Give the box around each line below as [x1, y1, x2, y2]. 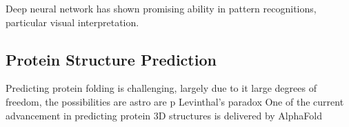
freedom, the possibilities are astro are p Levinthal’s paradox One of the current [6, 94, 344, 108]
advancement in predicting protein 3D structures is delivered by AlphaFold [6, 108, 322, 122]
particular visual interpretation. [6, 14, 139, 29]
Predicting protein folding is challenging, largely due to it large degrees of [6, 81, 317, 95]
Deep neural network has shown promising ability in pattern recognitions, [6, 1, 317, 15]
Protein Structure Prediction [6, 48, 217, 70]
